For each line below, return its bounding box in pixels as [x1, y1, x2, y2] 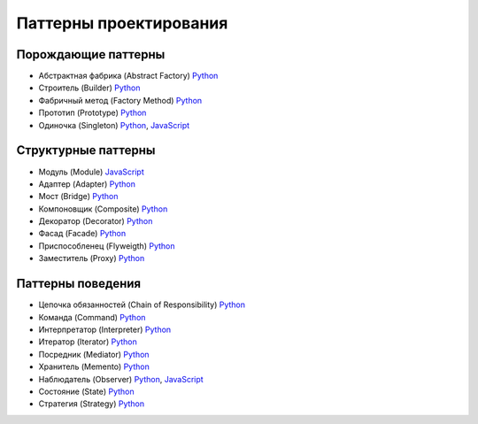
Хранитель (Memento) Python [38, 361, 150, 372]
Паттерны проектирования [16, 13, 228, 33]
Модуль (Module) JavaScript [38, 166, 145, 177]
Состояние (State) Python [38, 386, 135, 397]
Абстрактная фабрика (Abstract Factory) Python [38, 71, 219, 81]
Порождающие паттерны [16, 47, 166, 62]
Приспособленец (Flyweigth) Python [38, 240, 175, 251]
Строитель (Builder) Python [38, 82, 141, 93]
